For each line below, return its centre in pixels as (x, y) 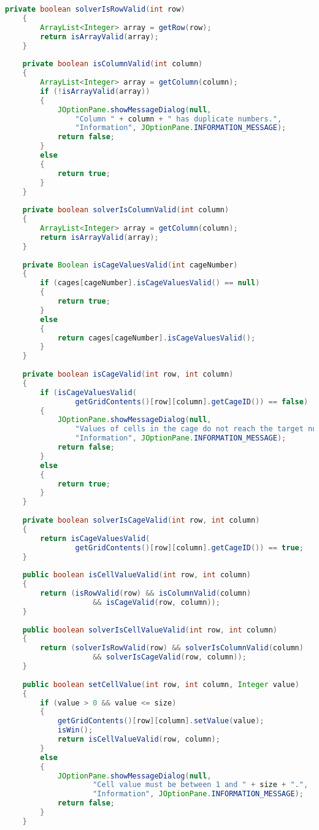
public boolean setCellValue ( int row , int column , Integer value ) (161, 684)
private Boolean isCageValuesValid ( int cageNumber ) (130, 265)
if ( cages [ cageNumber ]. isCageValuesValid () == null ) (150, 283)
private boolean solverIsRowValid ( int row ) (95, 9)
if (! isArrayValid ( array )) (95, 91)
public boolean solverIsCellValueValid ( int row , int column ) (150, 630)
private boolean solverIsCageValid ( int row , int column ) (141, 520)
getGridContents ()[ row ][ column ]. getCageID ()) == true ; (189, 548)
